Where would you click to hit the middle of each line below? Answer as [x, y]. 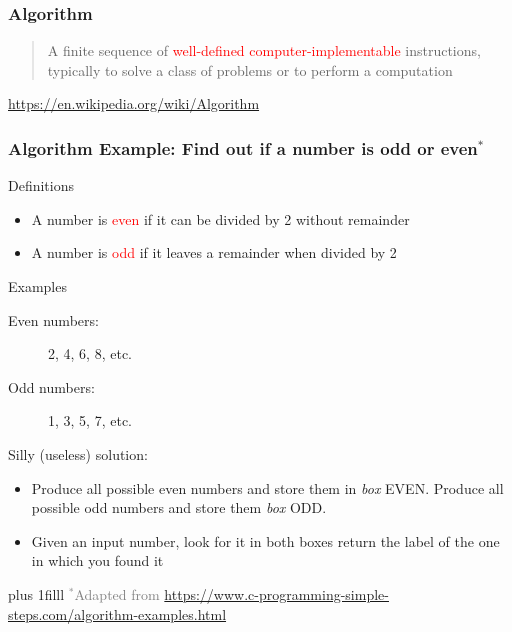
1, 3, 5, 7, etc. [90, 420]
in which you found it [97, 560]
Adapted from [117, 593]
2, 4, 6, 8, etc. [90, 353]
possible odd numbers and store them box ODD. [179, 507]
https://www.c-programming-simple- [276, 593]
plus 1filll [36, 593]
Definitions [41, 185]
